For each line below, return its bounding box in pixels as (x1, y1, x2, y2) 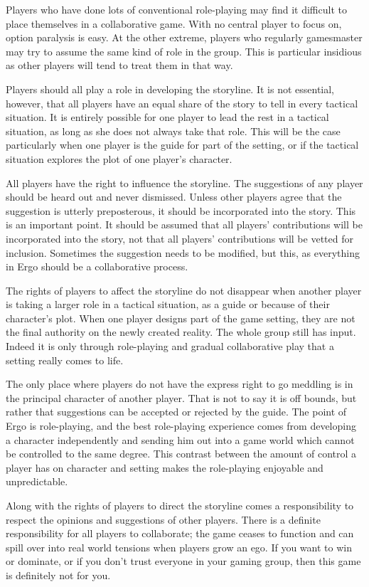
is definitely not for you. (6, 567, 111, 582)
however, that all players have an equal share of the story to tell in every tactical (6, 95, 358, 110)
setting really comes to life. (6, 352, 124, 367)
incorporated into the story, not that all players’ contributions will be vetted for (6, 231, 353, 245)
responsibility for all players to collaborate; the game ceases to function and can (6, 526, 354, 541)
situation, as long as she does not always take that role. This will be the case (6, 123, 341, 138)
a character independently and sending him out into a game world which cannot (6, 432, 355, 447)
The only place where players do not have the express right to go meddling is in (6, 376, 353, 391)
